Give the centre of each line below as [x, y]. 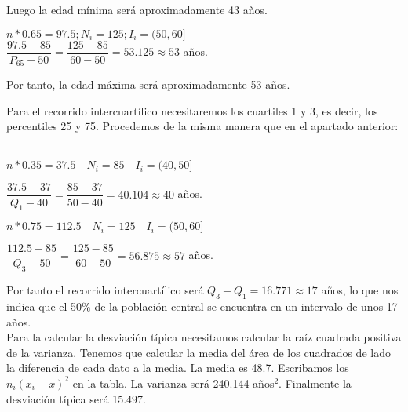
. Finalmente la [315, 383]
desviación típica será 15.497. [76, 398]
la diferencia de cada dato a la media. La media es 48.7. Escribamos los [178, 368]
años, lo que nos [360, 290]
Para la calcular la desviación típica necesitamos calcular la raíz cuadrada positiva [204, 337]
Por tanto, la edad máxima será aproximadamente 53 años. [148, 84]
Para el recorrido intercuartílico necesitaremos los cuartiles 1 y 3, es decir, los [192, 110]
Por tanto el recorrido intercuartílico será [105, 290]
